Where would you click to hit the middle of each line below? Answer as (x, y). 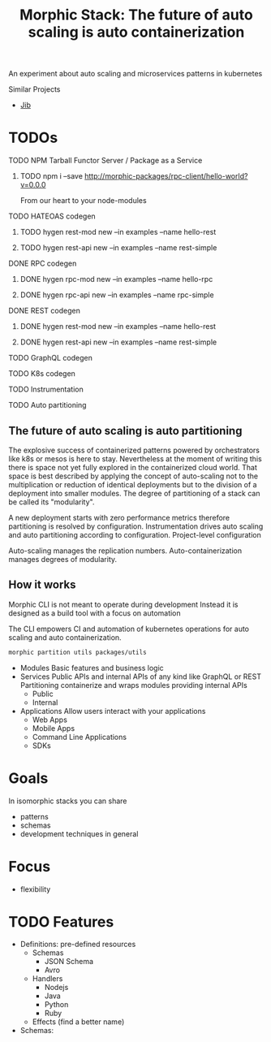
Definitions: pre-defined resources (78, 945)
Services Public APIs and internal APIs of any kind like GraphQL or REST (141, 677)
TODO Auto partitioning (47, 405)
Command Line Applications (80, 737)
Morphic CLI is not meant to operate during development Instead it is (123, 604)
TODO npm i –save (52, 176)
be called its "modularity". (52, 502)
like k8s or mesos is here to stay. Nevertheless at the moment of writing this (135, 458)
